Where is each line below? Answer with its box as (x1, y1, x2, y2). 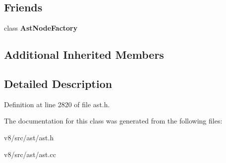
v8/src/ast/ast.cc (4, 149, 56, 159)
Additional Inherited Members (4, 47, 164, 62)
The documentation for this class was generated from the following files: (4, 116, 223, 126)
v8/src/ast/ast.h (4, 132, 54, 142)
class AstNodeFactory (4, 23, 78, 33)
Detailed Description (4, 76, 113, 91)
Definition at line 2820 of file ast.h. (4, 99, 110, 109)
